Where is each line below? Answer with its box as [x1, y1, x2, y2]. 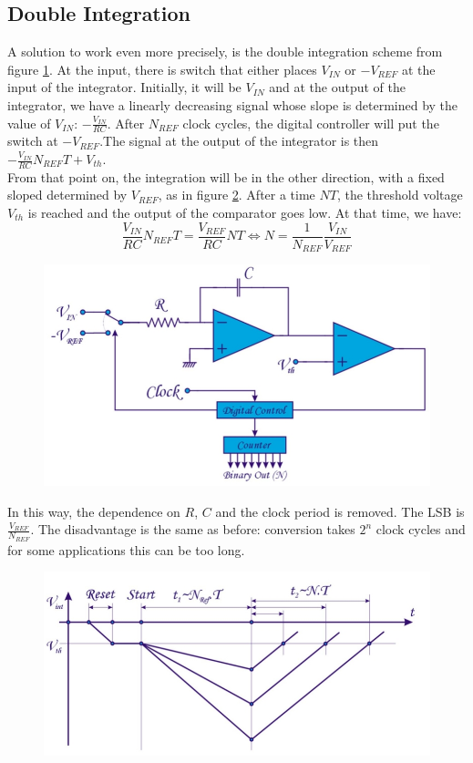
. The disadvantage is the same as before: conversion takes [30, 520, 355, 539]
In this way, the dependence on [7, 501, 180, 521]
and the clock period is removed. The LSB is [215, 501, 465, 521]
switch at [7, 131, 58, 150]
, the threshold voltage [336, 185, 463, 204]
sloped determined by [7, 185, 128, 204]
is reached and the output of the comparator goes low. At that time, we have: [27, 203, 462, 222]
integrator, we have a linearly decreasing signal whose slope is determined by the [7, 95, 458, 114]
